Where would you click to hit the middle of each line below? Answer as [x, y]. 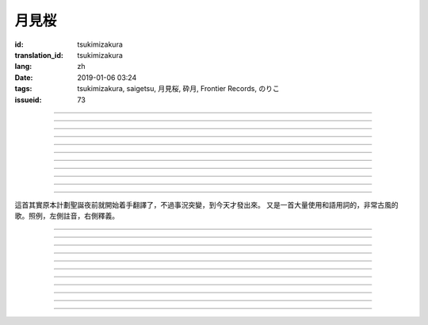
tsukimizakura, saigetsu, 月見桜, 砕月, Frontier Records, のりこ [179, 89]
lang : [23, 67]
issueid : [28, 100]
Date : [24, 77]
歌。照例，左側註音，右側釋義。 [67, 216]
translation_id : [39, 55]
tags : [23, 89]
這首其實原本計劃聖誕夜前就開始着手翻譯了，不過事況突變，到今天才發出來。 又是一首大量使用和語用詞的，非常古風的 [206, 205]
